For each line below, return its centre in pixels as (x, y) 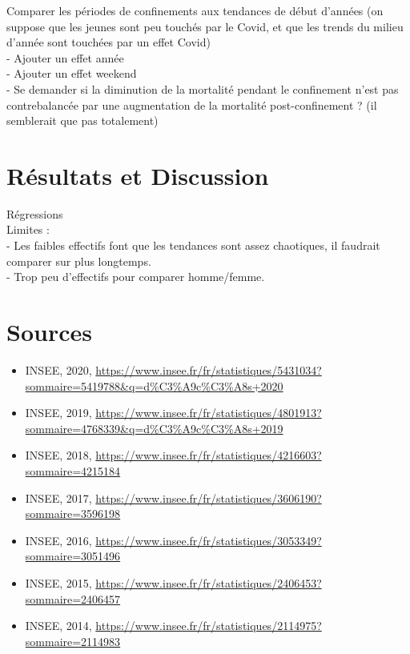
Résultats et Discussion (138, 175)
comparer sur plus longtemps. (79, 261)
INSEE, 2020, (58, 369)
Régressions (35, 213)
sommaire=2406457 (73, 598)
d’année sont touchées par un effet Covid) (109, 42)
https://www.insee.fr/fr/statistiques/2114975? (209, 626)
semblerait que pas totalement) (82, 120)
